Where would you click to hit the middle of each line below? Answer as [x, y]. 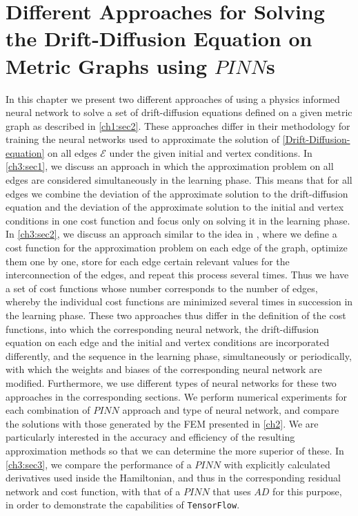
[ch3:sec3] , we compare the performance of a [99, 464]
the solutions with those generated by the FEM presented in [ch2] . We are [162, 423]
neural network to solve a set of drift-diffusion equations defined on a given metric [179, 112]
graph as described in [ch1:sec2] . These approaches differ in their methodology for [178, 125]
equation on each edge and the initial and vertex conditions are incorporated [168, 342]
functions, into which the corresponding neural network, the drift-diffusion [162, 328]
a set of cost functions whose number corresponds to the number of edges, [162, 288]
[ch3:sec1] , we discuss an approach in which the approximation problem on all [170, 166]
